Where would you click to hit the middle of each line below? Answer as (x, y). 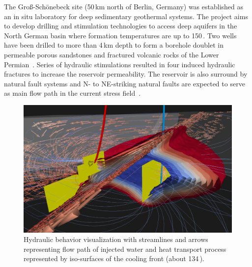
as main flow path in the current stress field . (72, 93)
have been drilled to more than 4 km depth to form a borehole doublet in (114, 45)
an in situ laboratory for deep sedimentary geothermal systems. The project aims (126, 16)
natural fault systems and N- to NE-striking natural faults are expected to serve (125, 83)
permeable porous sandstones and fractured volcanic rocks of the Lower (112, 54)
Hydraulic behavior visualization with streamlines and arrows (116, 239)
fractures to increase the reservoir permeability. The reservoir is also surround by (126, 74)
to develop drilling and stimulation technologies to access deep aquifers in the (121, 26)
